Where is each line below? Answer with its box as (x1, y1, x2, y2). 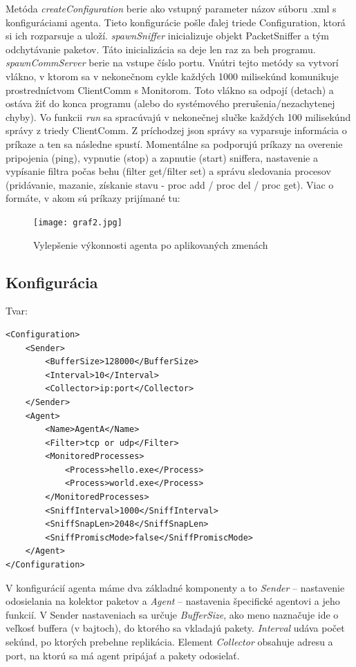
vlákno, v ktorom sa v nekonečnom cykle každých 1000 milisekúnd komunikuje (6, 68, 339, 83)
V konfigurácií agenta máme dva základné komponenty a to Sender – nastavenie (6, 580, 345, 594)
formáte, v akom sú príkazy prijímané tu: (6, 191, 180, 205)
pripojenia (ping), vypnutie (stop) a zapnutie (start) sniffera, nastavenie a (6, 150, 318, 165)
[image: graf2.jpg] (33, 217, 122, 227)
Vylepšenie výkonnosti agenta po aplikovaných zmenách (33, 237, 268, 252)
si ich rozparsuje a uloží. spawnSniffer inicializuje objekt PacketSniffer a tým (6, 28, 329, 43)
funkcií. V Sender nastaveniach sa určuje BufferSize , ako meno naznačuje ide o (6, 607, 339, 621)
